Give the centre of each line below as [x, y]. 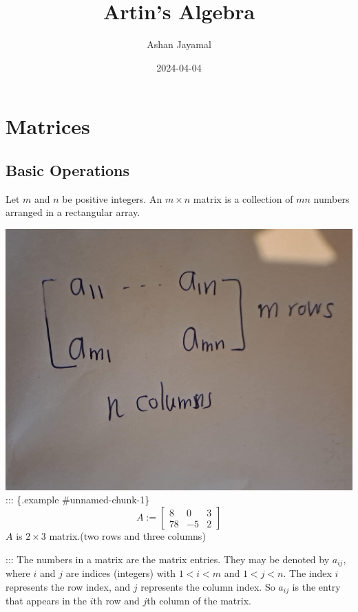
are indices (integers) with [120, 573]
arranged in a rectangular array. [73, 212]
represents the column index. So [208, 586]
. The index [307, 573]
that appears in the [46, 601]
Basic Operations [68, 170]
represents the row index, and [68, 586]
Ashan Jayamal [179, 44]
